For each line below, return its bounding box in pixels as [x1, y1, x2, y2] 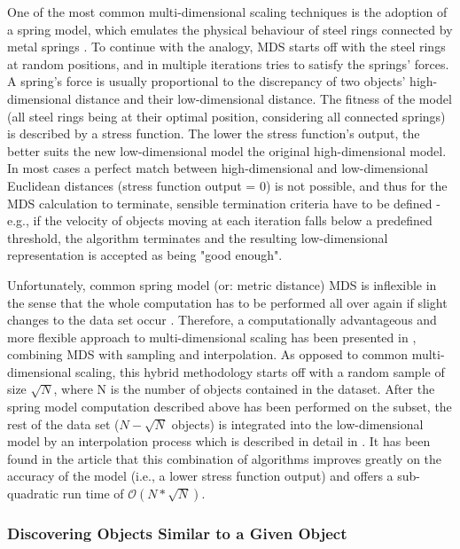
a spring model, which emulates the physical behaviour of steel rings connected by [7, 20, 453, 38]
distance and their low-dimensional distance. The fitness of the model [75, 89, 452, 107]
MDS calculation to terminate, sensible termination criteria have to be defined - [7, 193, 441, 212]
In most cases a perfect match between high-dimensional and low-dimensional [7, 159, 428, 177]
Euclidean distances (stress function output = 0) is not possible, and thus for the [7, 176, 448, 194]
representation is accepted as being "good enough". [7, 246, 283, 264]
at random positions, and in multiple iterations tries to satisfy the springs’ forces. [7, 54, 449, 73]
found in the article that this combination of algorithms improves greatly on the [7, 449, 442, 467]
